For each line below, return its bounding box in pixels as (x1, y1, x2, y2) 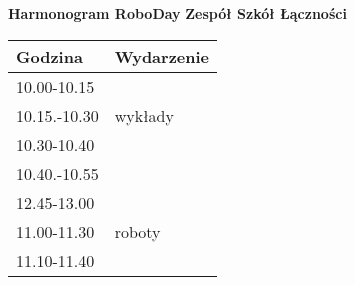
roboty (114, 219, 161, 243)
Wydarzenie (114, 44, 210, 68)
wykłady (114, 103, 174, 127)
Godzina (16, 44, 83, 68)
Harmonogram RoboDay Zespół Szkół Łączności (8, 3, 347, 23)
